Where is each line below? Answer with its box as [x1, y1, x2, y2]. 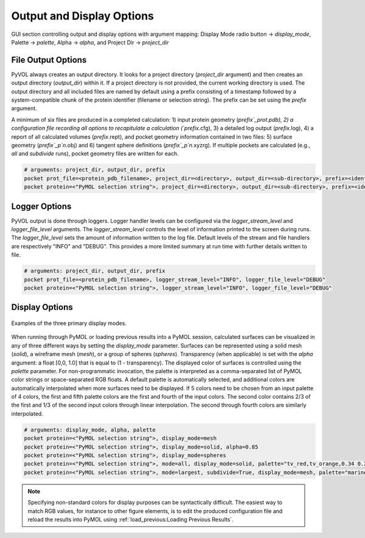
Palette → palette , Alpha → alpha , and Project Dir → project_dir [11, 38, 169, 46]
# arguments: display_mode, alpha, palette [24, 426, 156, 433]
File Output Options [11, 55, 87, 65]
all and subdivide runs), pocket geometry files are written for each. [11, 150, 179, 158]
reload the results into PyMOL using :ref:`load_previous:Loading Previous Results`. [27, 515, 234, 523]
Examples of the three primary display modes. [11, 320, 127, 327]
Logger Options [11, 201, 72, 211]
